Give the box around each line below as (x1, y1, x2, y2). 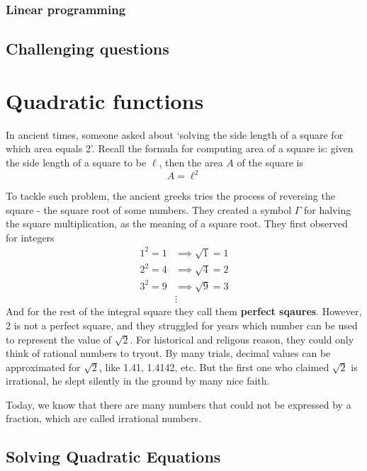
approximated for (6, 359, 81, 374)
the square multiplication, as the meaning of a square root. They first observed (6, 216, 348, 231)
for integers (6, 229, 55, 244)
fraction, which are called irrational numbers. (6, 411, 202, 426)
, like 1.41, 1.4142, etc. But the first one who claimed (98, 359, 329, 374)
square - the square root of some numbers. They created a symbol (6, 202, 292, 217)
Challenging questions (6, 38, 169, 59)
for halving (303, 202, 351, 217)
